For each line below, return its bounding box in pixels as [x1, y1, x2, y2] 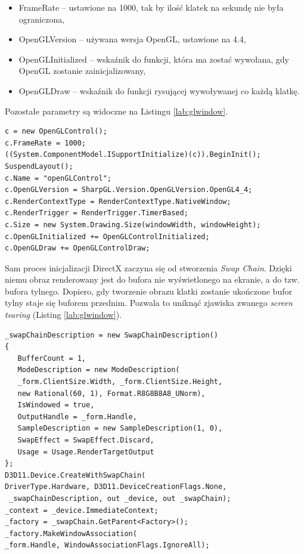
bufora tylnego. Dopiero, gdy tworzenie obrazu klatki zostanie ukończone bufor [5, 284, 292, 297]
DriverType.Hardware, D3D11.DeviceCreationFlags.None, [5, 482, 227, 491]
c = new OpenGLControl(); [5, 127, 107, 136]
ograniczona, [18, 13, 65, 25]
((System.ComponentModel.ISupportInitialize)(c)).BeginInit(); [5, 150, 261, 159]
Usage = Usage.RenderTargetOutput [17, 447, 154, 456]
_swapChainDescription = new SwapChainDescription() [5, 330, 218, 339]
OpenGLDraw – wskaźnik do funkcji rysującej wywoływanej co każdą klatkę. [18, 84, 300, 97]
